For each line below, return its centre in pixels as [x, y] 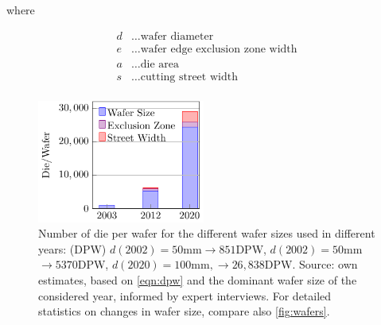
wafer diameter [177, 36]
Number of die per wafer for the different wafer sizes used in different [207, 233]
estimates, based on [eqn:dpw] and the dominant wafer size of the [198, 280]
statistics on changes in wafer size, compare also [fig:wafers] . [184, 311]
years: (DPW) [72, 248]
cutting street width [189, 77]
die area [159, 64]
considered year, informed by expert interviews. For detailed [185, 295]
